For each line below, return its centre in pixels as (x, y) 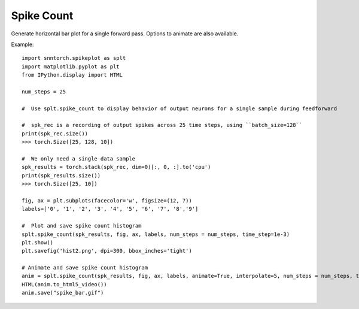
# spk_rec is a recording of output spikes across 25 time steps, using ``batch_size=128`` (162, 125)
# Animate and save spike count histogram (85, 268)
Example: (22, 44)
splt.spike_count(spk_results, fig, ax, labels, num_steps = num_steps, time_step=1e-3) (156, 234)
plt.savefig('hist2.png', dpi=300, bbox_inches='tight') (107, 251)
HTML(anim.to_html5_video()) (64, 284)
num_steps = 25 (44, 92)
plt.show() (38, 242)
